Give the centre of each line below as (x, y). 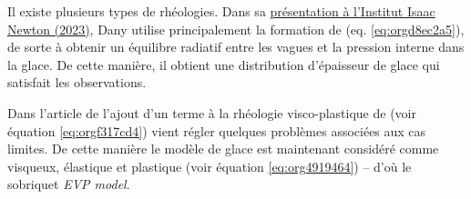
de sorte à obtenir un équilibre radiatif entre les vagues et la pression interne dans (236, 47)
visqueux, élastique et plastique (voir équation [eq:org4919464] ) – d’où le (210, 166)
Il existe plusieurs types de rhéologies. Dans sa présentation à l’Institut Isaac (221, 11)
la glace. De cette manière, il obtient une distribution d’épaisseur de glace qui (224, 64)
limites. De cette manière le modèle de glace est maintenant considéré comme (223, 149)
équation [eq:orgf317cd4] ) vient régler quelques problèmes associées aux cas (217, 130)
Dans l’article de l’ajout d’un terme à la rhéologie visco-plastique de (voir (212, 112)
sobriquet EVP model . (69, 184)
